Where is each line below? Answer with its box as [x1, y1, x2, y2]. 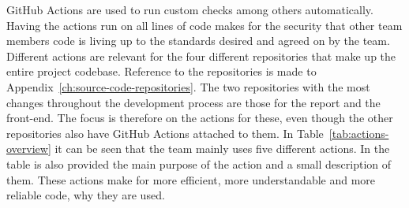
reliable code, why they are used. [6, 187, 165, 203]
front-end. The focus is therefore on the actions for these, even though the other [6, 110, 393, 126]
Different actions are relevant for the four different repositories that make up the [6, 47, 396, 64]
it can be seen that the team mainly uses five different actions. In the [54, 140, 390, 157]
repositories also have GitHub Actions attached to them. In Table [6, 124, 324, 141]
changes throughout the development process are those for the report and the [6, 94, 381, 110]
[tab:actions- [328, 124, 389, 141]
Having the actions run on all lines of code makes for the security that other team [6, 17, 403, 33]
